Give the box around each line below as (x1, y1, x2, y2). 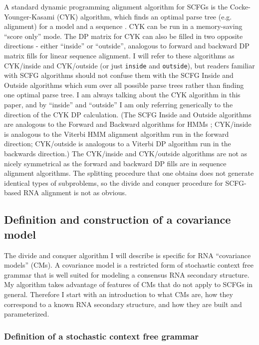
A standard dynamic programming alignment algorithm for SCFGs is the (4, 1, 228, 11)
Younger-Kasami (4, 11, 55, 21)
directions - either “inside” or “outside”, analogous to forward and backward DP (4, 40, 250, 51)
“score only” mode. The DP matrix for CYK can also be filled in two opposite (4, 30, 243, 41)
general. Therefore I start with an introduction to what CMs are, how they (4, 289, 233, 299)
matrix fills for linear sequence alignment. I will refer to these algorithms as (4, 50, 235, 60)
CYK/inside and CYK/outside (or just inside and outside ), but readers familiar (4, 60, 255, 70)
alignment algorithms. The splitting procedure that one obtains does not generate (4, 168, 254, 178)
